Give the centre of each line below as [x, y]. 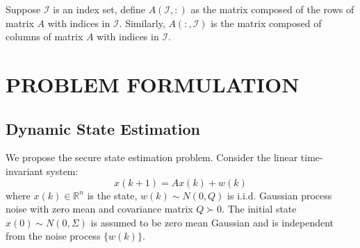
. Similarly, [142, 23]
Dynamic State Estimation [103, 128]
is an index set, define [99, 9]
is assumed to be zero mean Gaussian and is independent [212, 222]
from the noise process [53, 236]
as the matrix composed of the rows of [272, 9]
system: [62, 171]
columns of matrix [44, 36]
